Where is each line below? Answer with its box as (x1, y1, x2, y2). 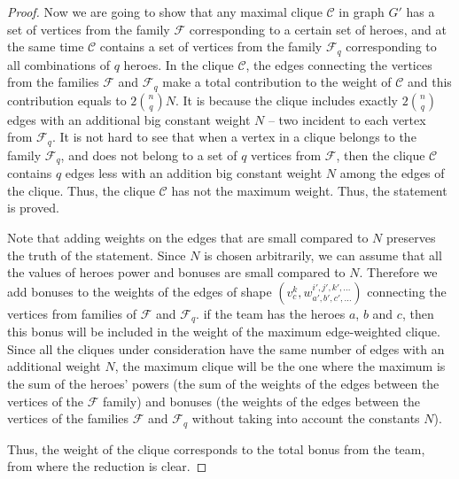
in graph (338, 3, 385, 20)
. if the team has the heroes (196, 304, 346, 322)
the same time (7, 37, 84, 56)
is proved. (7, 198, 59, 217)
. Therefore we (359, 263, 438, 282)
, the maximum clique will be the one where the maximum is (114, 357, 446, 375)
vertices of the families (7, 409, 129, 428)
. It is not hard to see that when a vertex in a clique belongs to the (51, 127, 416, 146)
